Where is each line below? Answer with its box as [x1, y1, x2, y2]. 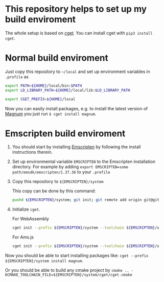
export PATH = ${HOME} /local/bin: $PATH [5, 83, 82, 88]
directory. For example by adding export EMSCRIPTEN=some [12, 164, 129, 170]
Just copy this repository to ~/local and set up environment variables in [5, 69, 150, 74]
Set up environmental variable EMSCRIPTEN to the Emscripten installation [12, 159, 156, 164]
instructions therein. [12, 149, 53, 155]
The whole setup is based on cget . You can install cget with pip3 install [5, 30, 153, 36]
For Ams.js [12, 234, 34, 240]
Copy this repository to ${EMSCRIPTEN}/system [12, 179, 104, 185]
